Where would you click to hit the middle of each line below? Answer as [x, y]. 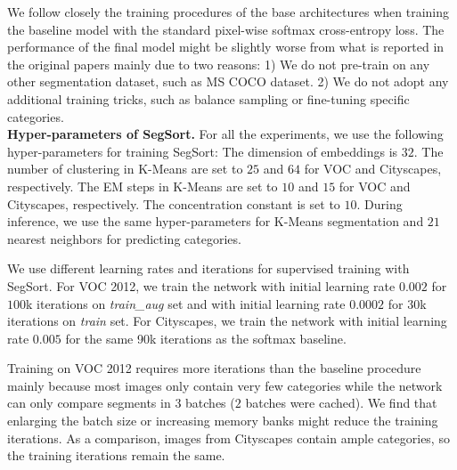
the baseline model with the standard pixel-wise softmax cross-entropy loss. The [226, 29]
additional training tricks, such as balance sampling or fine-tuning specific [208, 98]
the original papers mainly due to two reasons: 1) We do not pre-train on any [219, 64]
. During [379, 203]
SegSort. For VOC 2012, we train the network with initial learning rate [201, 285]
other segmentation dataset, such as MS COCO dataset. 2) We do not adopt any [228, 81]
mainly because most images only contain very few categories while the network [225, 385]
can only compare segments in [89, 403]
